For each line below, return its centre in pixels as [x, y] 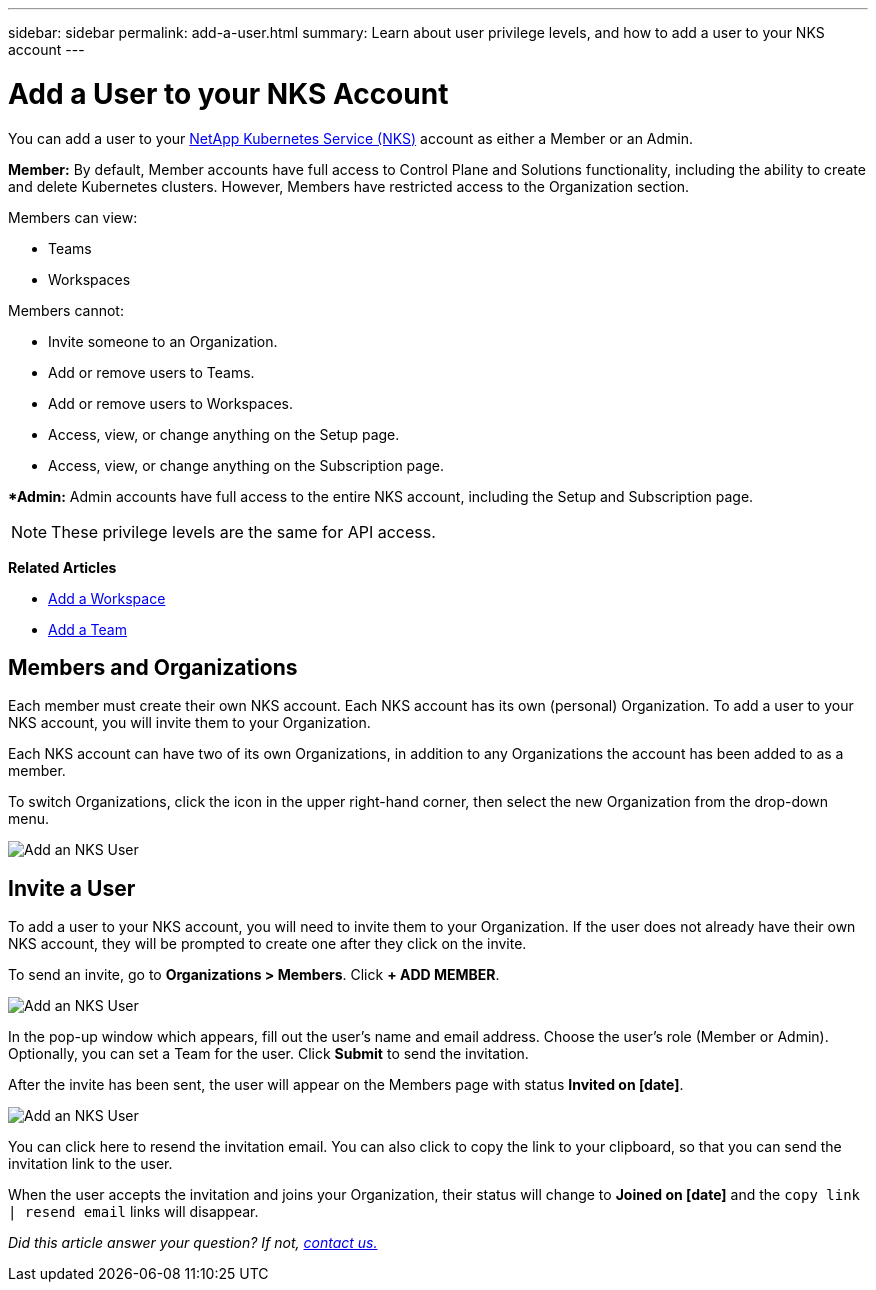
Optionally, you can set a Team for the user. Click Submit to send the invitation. [268, 1054]
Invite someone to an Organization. [163, 341]
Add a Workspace [107, 598]
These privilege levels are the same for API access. [243, 531]
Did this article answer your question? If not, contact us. [193, 1243]
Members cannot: [66, 310]
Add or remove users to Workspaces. [171, 403]
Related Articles [62, 567]
